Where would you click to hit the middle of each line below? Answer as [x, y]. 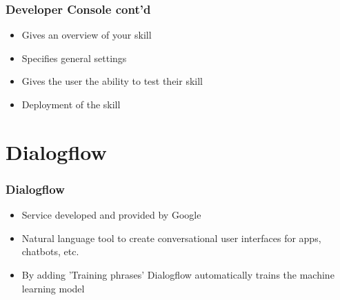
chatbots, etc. [50, 251]
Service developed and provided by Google [111, 215]
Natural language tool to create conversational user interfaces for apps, [171, 238]
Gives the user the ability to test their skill [112, 81]
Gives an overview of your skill [87, 35]
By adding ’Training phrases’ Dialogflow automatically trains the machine [178, 274]
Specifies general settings [74, 58]
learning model [53, 288]
